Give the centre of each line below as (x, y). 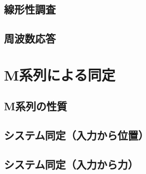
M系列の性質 (36, 106)
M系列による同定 (60, 74)
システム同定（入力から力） (71, 164)
